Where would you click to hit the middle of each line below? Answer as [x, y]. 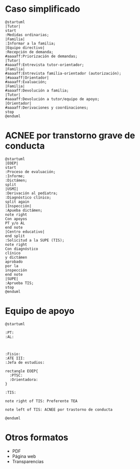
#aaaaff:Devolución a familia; [37, 90]
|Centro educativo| [25, 232]
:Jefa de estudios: [25, 362]
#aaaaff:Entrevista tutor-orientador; [45, 65]
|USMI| [12, 189]
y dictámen [16, 257]
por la [12, 266]
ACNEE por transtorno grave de [70, 136]
